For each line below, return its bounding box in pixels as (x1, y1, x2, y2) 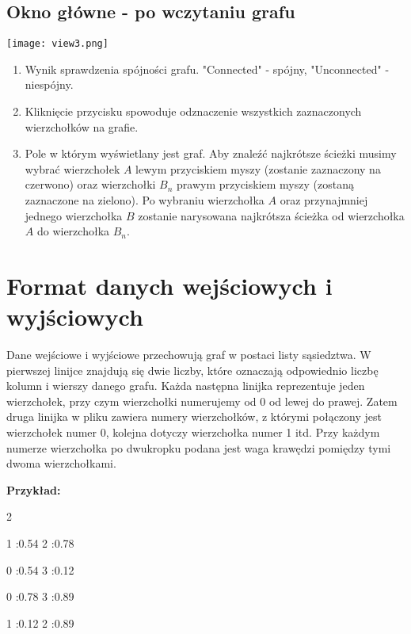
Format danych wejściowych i (6, 269, 333, 301)
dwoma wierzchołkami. (6, 455, 116, 472)
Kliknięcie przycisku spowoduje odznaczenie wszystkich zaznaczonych (25, 103, 362, 120)
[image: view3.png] (6, 38, 108, 50)
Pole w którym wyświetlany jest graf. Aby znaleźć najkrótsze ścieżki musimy (25, 145, 397, 162)
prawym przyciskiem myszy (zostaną (177, 176, 354, 193)
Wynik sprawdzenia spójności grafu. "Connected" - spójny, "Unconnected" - (25, 60, 390, 77)
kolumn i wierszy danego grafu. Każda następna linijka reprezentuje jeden (6, 377, 365, 394)
